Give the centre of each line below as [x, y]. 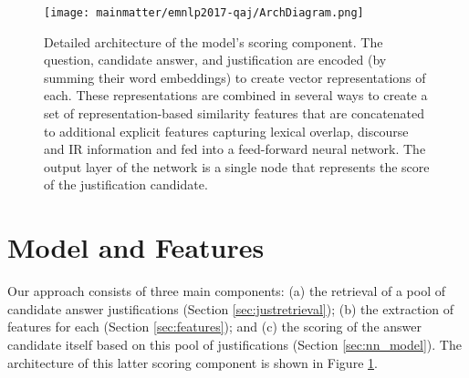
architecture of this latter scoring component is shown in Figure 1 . [193, 362]
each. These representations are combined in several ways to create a [236, 95]
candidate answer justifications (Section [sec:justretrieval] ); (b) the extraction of [231, 308]
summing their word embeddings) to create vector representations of [235, 77]
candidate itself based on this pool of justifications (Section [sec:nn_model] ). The [234, 344]
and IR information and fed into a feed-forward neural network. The [235, 149]
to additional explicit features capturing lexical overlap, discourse [226, 131]
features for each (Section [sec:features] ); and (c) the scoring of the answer [215, 327]
